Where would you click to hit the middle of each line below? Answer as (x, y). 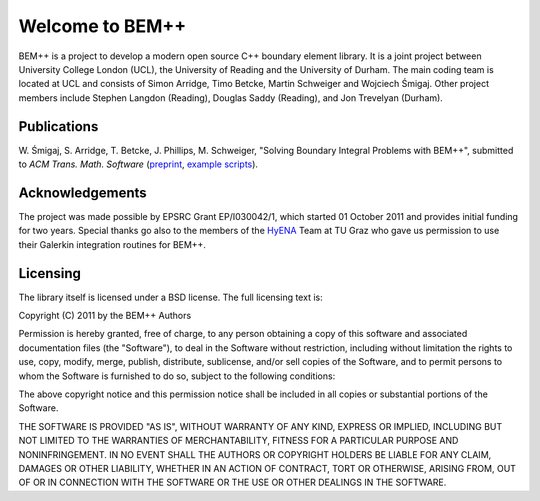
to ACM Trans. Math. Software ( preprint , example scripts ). (138, 164)
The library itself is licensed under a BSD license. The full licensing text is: (171, 297)
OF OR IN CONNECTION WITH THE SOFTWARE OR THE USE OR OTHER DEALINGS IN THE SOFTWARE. (232, 482)
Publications (58, 126)
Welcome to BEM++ (102, 26)
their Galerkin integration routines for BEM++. (112, 244)
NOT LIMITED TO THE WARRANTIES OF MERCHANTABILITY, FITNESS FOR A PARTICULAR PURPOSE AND (238, 441)
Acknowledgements (82, 192)
